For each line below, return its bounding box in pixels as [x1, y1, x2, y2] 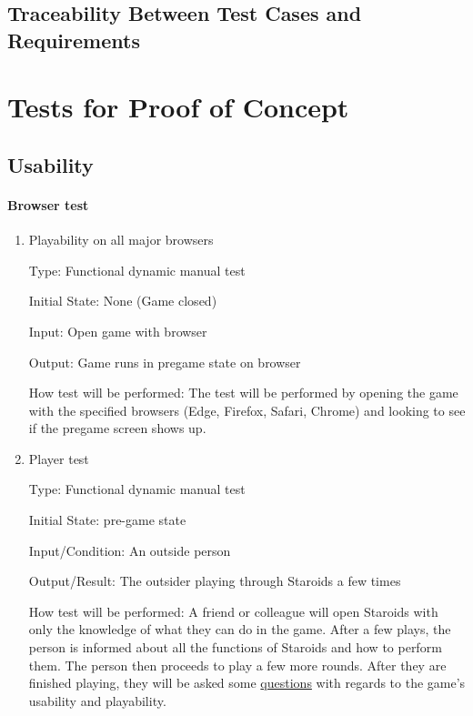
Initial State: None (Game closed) [28, 291, 217, 310]
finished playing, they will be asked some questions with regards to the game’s [28, 673, 466, 692]
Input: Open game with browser [28, 321, 207, 340]
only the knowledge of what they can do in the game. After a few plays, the [28, 620, 451, 639]
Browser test [7, 195, 89, 214]
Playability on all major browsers [28, 230, 214, 249]
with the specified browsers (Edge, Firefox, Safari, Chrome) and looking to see [28, 400, 466, 419]
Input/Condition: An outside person [28, 540, 231, 560]
